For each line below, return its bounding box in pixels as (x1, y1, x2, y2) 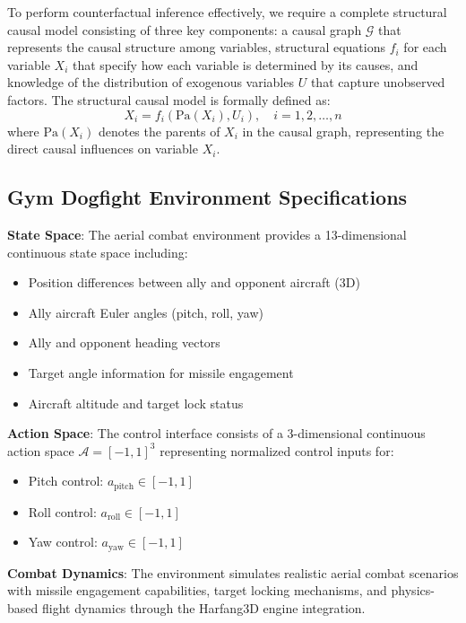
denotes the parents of (98, 121, 220, 140)
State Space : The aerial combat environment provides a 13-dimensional (7, 224, 407, 243)
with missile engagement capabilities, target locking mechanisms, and (7, 581, 387, 600)
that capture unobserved (310, 73, 445, 92)
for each (403, 38, 447, 57)
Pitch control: (28, 471, 104, 490)
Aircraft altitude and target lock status (28, 393, 244, 412)
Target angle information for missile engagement (28, 363, 294, 382)
